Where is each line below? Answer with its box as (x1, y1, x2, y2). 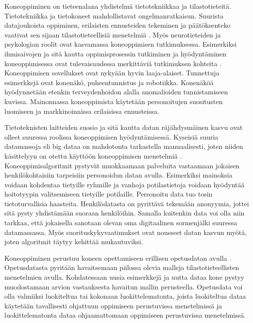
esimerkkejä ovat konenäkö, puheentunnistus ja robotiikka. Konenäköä (4, 77, 214, 87)
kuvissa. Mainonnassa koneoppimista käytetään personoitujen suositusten (4, 96, 223, 106)
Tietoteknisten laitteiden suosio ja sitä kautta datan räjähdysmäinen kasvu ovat (4, 122, 243, 132)
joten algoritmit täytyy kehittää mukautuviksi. (4, 236, 143, 247)
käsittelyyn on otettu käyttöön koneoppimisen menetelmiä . (4, 150, 182, 161)
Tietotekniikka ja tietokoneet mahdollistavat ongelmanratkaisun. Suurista (4, 10, 224, 20)
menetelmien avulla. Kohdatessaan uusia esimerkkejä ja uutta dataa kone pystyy (4, 272, 244, 282)
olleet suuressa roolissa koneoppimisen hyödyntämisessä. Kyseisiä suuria (4, 131, 219, 142)
